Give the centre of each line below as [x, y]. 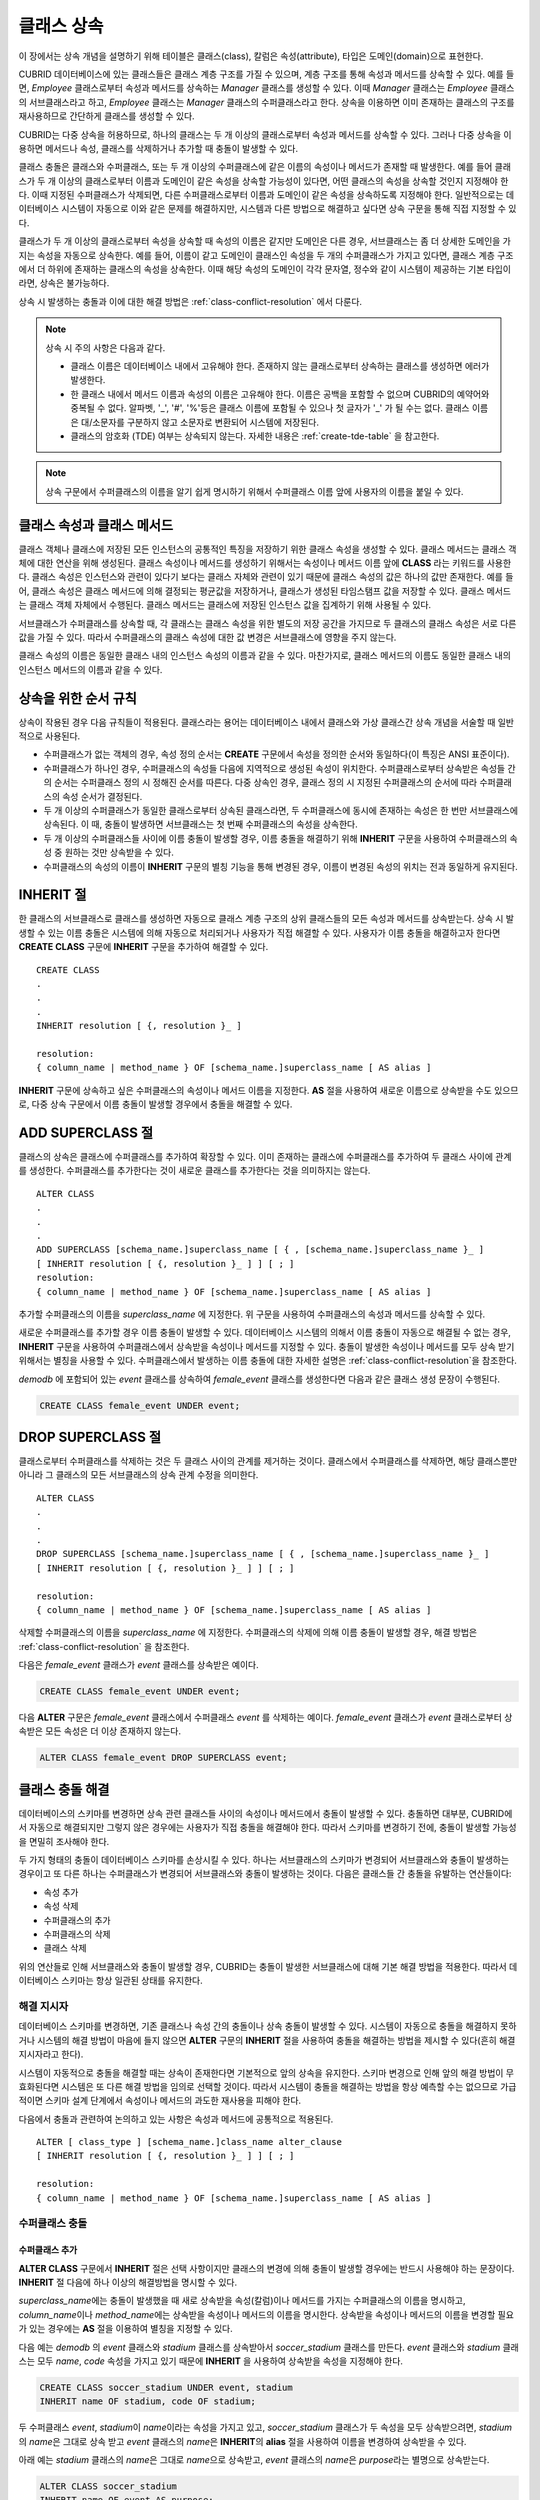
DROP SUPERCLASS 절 [90, 1436]
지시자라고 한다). [51, 2054]
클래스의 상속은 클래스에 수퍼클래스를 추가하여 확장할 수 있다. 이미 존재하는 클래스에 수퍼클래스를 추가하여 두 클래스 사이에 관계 [265, 1157]
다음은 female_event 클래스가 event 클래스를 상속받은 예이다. [138, 1665]
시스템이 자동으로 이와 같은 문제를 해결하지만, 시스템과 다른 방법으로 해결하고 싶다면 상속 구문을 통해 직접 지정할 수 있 [289, 209]
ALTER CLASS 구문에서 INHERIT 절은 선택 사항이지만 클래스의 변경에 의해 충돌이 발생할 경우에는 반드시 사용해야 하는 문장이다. [266, 2268]
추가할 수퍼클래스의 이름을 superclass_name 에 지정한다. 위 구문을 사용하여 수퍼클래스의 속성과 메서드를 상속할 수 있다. [252, 1314]
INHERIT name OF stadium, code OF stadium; [148, 2401]
